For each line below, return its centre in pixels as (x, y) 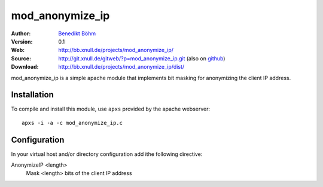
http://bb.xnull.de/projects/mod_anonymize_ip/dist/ (121, 67)
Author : (21, 33)
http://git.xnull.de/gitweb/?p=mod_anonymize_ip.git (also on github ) (142, 58)
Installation (32, 95)
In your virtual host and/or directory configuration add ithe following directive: (107, 154)
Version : (22, 41)
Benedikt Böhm (77, 33)
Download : (25, 67)
